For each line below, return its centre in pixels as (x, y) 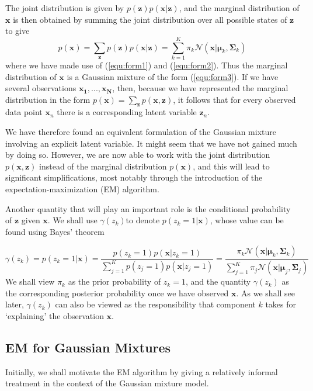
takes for (281, 304)
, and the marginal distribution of (239, 8)
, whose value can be (247, 220)
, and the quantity (218, 281)
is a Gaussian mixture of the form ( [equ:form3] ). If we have (173, 76)
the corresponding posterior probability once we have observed (117, 293)
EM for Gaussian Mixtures (88, 347)
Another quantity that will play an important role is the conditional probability (148, 208)
